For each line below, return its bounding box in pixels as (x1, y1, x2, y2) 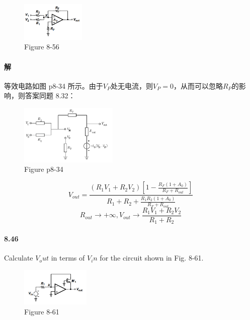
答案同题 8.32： (25, 90, 75, 101)
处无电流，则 (111, 80, 153, 91)
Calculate (4, 252, 33, 263)
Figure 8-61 (24, 306, 59, 316)
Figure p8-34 (24, 164, 63, 174)
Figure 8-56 (24, 41, 59, 52)
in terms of (51, 252, 85, 263)
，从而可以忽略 (173, 80, 223, 91)
